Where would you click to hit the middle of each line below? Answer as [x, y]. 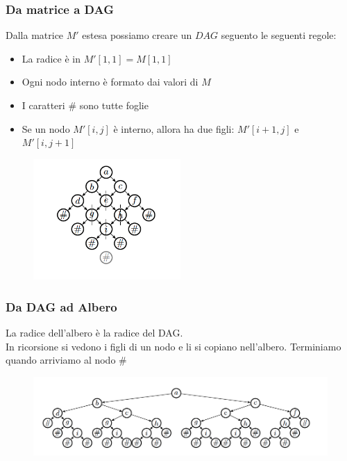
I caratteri [43, 105]
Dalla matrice [35, 35]
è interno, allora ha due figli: [174, 128]
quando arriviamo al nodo [61, 360]
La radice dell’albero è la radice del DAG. [94, 333]
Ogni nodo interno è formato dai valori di [110, 82]
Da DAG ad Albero [61, 306]
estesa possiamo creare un [137, 35]
